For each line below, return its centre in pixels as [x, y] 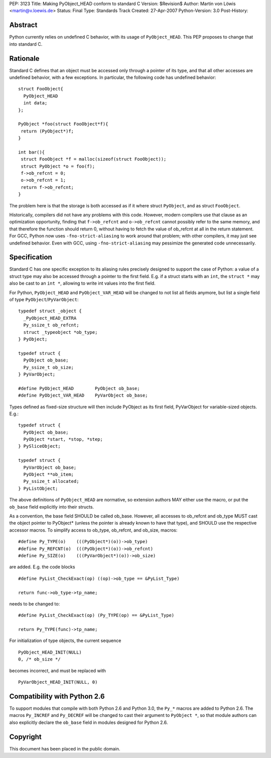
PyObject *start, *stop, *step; [63, 439]
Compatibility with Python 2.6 [57, 696]
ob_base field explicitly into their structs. [52, 507]
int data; [35, 103]
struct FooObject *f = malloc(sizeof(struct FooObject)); [94, 159]
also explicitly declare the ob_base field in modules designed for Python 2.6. [89, 722]
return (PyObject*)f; [47, 131]
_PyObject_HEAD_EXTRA [50, 318]
